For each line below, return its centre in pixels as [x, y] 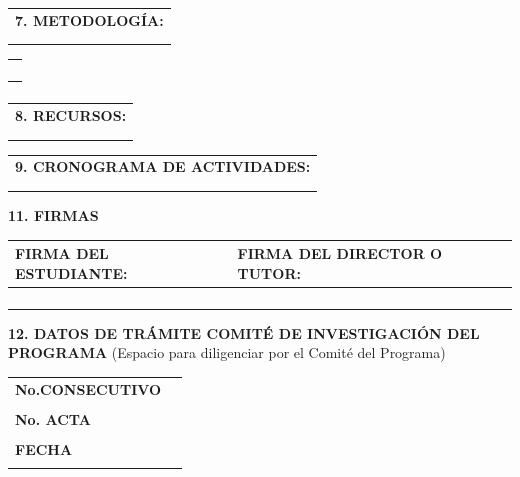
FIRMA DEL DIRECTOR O [340, 253]
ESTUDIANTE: [71, 272]
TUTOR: [269, 272]
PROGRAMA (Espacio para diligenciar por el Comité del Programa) [227, 352]
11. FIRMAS [53, 215]
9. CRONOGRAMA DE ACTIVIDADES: [163, 166]
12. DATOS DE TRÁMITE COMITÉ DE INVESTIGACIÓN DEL [244, 332]
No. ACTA [53, 418]
